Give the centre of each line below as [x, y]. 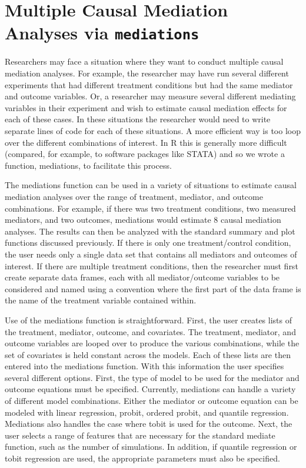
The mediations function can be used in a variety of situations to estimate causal [151, 185]
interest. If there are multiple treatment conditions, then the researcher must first [152, 265]
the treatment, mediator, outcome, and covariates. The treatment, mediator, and [150, 331]
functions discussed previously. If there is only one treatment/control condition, [148, 243]
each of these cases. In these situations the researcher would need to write [138, 119]
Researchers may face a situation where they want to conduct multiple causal [144, 61]
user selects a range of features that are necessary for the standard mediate [140, 435]
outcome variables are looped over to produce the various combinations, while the [152, 343]
